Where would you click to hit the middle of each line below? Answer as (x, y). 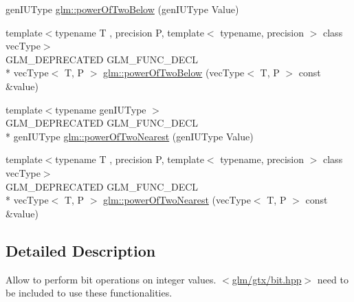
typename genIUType (101, 109)
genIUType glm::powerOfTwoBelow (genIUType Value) (122, 9)
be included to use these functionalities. (89, 293)
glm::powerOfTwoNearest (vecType (177, 200)
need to (333, 279)
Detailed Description (81, 250)
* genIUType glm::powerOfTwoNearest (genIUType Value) (130, 136)
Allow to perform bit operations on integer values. (111, 279)
